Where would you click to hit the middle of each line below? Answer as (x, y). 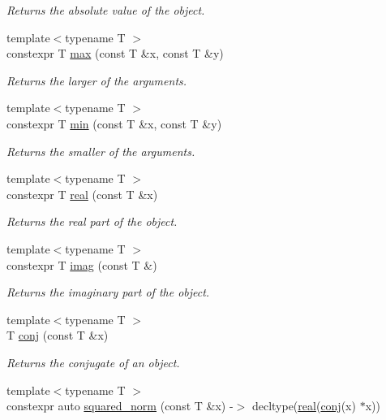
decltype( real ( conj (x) (304, 406)
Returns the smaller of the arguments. (101, 151)
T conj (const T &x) (58, 335)
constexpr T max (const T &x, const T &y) (115, 53)
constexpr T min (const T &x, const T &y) (114, 123)
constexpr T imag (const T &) (82, 264)
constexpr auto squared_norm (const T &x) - (120, 406)
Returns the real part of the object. (92, 221)
